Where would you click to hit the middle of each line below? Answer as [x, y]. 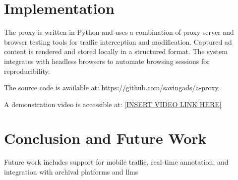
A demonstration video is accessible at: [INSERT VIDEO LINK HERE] [113, 104]
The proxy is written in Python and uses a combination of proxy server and [119, 32]
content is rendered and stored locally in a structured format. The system [116, 51]
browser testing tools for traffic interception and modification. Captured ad [118, 41]
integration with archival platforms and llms [71, 172]
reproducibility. [27, 71]
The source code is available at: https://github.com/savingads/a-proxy [111, 88]
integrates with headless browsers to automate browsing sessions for [107, 61]
